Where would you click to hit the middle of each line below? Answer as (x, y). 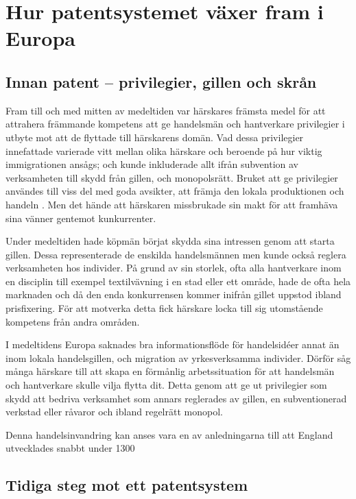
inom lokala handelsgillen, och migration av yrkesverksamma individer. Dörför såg (178, 357)
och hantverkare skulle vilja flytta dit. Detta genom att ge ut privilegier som (166, 385)
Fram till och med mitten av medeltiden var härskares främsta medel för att (166, 110)
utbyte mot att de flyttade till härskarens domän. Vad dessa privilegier (155, 137)
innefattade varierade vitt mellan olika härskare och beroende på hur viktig (164, 150)
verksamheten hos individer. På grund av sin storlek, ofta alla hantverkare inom (174, 268)
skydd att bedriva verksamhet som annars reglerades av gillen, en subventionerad (176, 398)
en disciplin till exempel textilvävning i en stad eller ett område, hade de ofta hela (178, 281)
